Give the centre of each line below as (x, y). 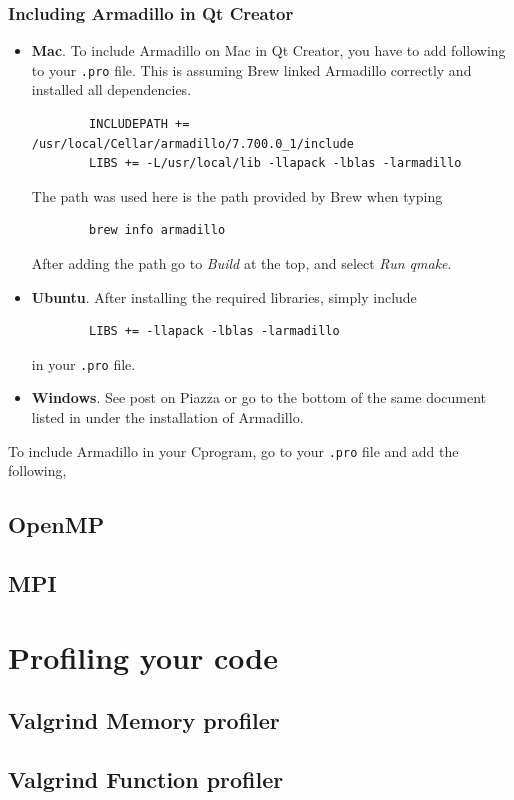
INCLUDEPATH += (139, 124)
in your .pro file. (83, 363)
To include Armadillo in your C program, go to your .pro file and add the (233, 450)
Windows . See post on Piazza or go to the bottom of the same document (259, 397)
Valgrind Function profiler (146, 779)
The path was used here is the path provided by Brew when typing (237, 195)
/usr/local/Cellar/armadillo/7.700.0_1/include (192, 143)
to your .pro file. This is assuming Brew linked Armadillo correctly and (251, 69)
